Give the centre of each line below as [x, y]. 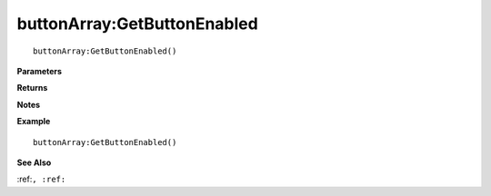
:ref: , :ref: [41, 179]
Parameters [40, 71]
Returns [32, 88]
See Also [34, 162]
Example [34, 122]
